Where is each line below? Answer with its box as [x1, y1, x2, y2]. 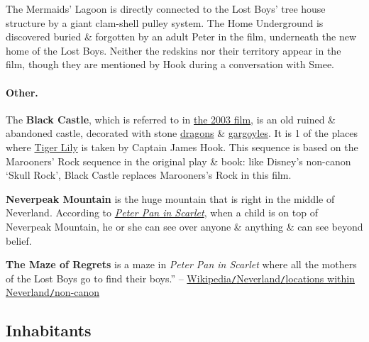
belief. [6, 233, 32, 248]
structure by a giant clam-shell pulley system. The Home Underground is [6, 15, 324, 30]
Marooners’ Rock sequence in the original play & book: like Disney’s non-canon [6, 153, 351, 168]
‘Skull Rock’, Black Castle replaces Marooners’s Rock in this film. [6, 167, 292, 182]
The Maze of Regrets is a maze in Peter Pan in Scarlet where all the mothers [6, 257, 357, 272]
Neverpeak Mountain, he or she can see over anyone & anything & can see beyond [6, 219, 363, 233]
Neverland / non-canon [6, 285, 100, 299]
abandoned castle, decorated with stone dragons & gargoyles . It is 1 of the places [6, 126, 358, 140]
